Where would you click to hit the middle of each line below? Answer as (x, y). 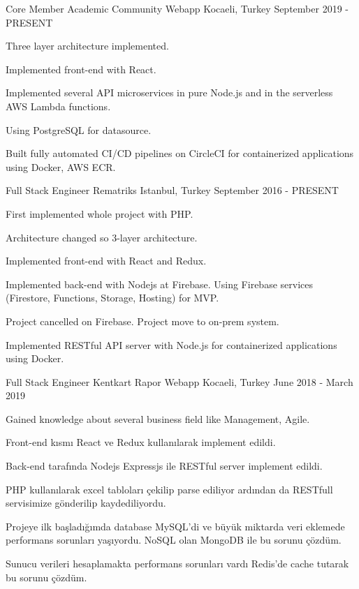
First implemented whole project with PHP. (100, 213)
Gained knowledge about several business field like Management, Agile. (158, 418)
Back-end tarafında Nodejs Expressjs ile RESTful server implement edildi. (164, 466)
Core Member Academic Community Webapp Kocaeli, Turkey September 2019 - (177, 8)
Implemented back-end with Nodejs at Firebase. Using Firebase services (159, 284)
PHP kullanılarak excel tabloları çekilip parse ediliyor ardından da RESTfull (169, 489)
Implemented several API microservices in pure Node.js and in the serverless (169, 92)
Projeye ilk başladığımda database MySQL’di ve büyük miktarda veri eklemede (175, 526)
